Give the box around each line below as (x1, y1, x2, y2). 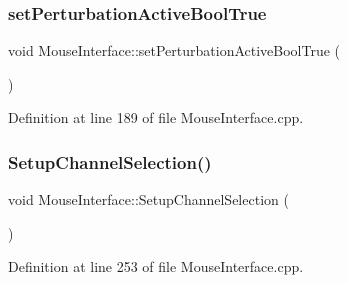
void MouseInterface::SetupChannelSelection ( (8, 189, 289, 210)
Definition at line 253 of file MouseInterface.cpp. (8, 256, 304, 277)
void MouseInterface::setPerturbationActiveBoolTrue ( (8, 40, 341, 61)
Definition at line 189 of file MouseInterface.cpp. (8, 107, 304, 128)
